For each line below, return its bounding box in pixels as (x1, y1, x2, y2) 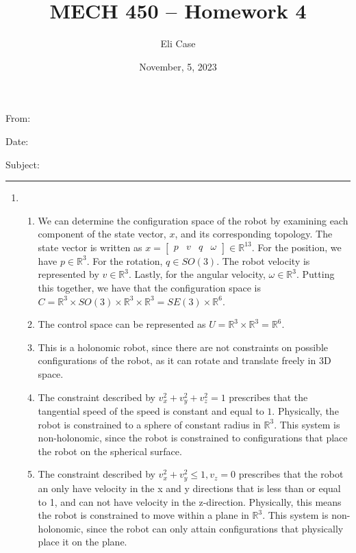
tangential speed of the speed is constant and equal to (38, 404, 264, 418)
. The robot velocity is (216, 253, 310, 268)
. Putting (296, 267, 335, 281)
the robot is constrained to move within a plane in (38, 508, 249, 522)
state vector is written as (38, 240, 142, 254)
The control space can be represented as (38, 317, 206, 331)
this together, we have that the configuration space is (38, 281, 261, 295)
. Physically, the (272, 404, 339, 418)
